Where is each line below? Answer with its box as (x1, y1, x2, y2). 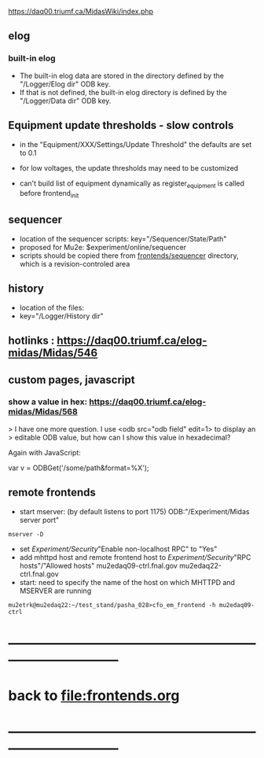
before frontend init (19, 189, 79, 200)
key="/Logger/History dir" (19, 311, 104, 321)
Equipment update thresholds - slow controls (8, 119, 234, 132)
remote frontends (8, 486, 96, 499)
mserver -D (8, 530, 44, 538)
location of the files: (19, 303, 85, 312)
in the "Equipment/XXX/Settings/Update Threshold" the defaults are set (19, 139, 252, 149)
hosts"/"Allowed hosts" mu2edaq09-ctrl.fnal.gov (19, 561, 178, 570)
